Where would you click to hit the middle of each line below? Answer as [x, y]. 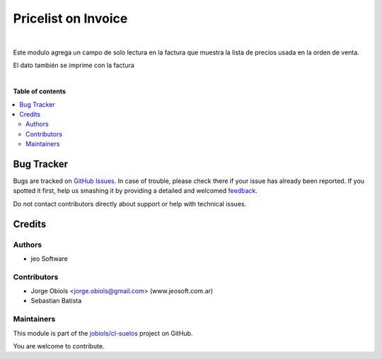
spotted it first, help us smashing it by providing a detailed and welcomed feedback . [135, 191]
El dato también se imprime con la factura [74, 65]
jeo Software [50, 259]
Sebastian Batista [56, 301]
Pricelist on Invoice [70, 18]
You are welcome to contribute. [59, 346]
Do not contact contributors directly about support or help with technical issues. [130, 204]
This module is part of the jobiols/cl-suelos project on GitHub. [103, 333]
